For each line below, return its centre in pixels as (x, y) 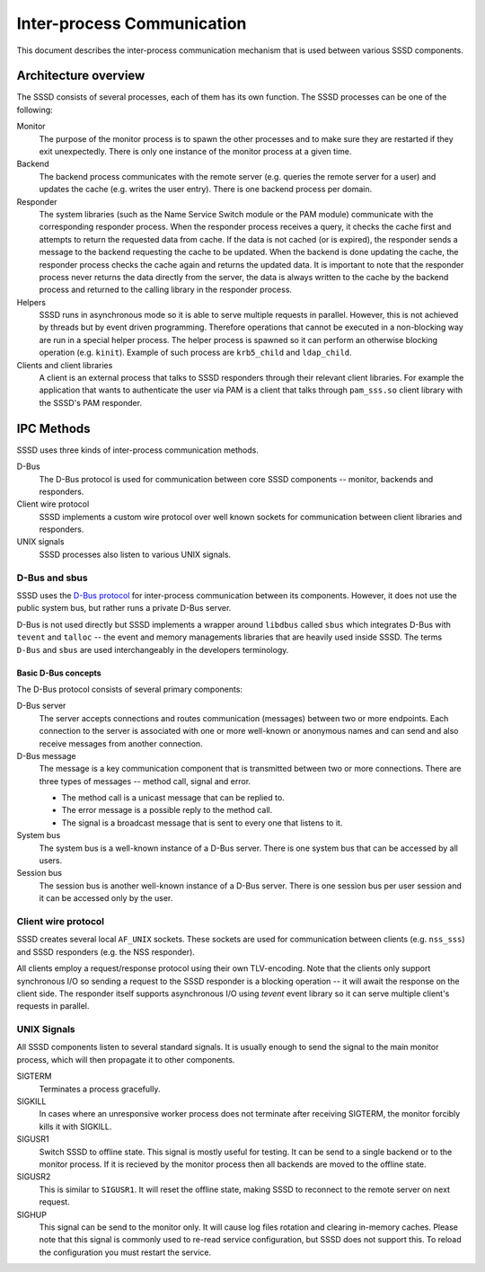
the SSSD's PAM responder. (91, 402)
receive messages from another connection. (121, 743)
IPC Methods (53, 428)
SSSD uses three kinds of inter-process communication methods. (138, 450)
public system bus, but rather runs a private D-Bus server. (124, 608)
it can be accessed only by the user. (106, 898)
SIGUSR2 (34, 1177)
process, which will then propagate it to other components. (126, 1059)
